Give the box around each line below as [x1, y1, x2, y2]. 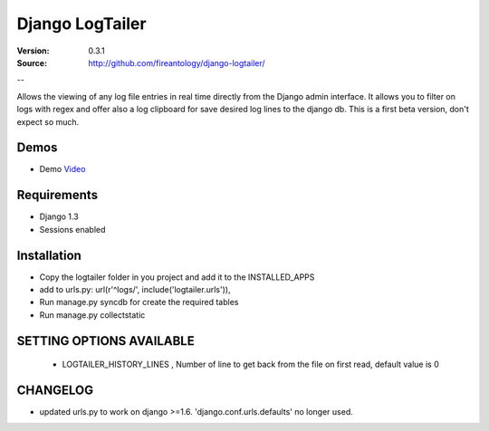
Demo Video [39, 164, 86, 175]
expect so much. [16, 116, 80, 127]
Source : [16, 57, 48, 68]
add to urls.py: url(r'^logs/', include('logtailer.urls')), [39, 284, 231, 294]
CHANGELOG [16, 383, 94, 397]
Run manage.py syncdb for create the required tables [39, 297, 239, 308]
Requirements [16, 187, 99, 203]
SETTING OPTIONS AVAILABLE [16, 333, 195, 349]
